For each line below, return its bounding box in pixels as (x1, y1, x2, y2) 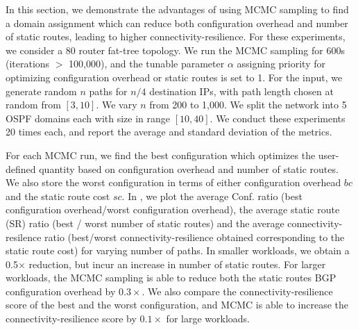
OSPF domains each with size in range (6, 110, 171, 125)
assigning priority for (237, 56, 325, 71)
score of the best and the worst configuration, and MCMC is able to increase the (6, 297, 349, 312)
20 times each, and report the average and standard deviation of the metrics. (6, 124, 332, 139)
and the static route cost (6, 188, 110, 203)
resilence (6, 229, 42, 244)
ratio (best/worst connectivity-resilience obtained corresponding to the (44, 229, 345, 244)
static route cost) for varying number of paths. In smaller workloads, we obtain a (6, 243, 350, 258)
